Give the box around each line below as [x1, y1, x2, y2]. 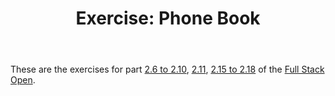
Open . [10, 74, 36, 86]
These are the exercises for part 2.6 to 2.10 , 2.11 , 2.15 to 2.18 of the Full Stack [10, 63, 325, 76]
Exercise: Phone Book [75, 7, 261, 30]
